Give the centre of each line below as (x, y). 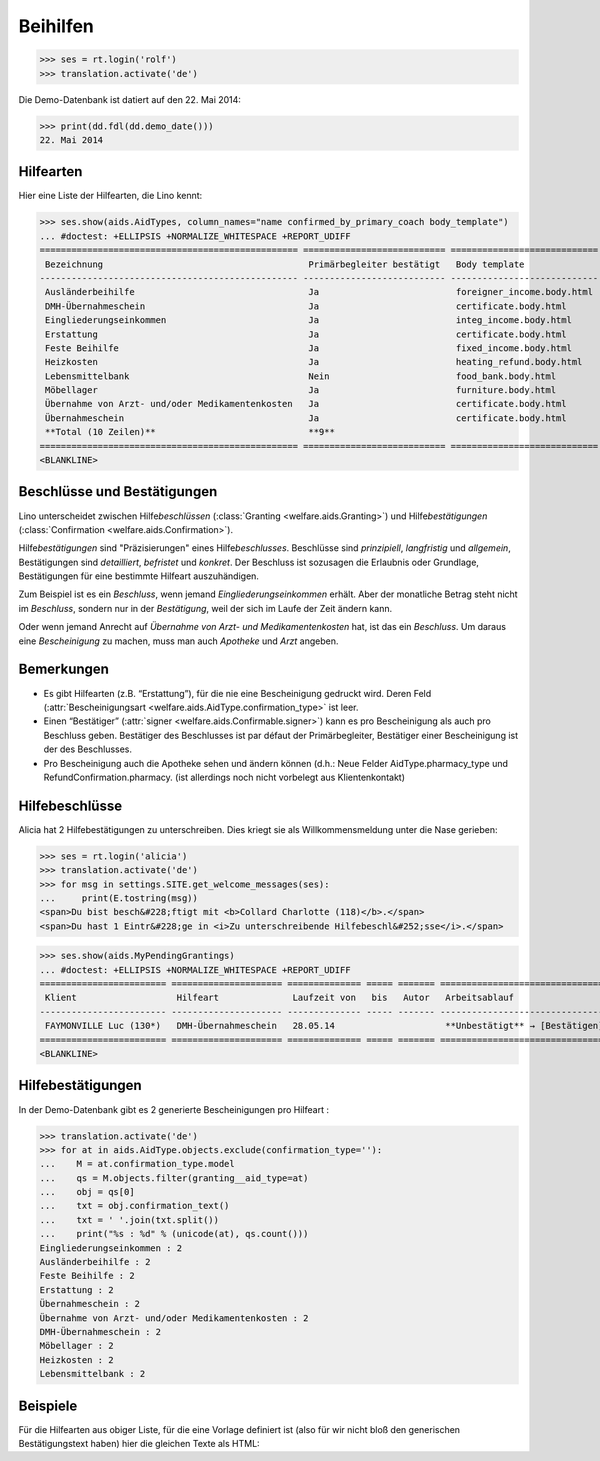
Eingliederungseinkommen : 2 (111, 1248)
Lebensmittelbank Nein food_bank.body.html (301, 376)
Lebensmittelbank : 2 (92, 1374)
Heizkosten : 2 (76, 1359)
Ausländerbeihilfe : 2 (95, 1262)
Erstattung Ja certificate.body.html (306, 334)
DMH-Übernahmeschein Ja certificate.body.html (306, 306)
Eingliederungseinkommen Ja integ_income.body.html (308, 320)
